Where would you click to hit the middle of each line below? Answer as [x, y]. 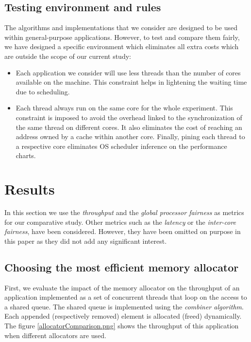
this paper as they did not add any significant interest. [86, 241]
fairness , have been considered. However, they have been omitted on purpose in [123, 231]
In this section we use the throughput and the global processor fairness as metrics [124, 212]
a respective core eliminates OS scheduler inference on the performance [121, 146]
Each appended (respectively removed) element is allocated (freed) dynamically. [123, 316]
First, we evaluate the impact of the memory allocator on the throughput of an [122, 287]
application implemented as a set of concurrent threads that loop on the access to [126, 297]
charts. [26, 155]
